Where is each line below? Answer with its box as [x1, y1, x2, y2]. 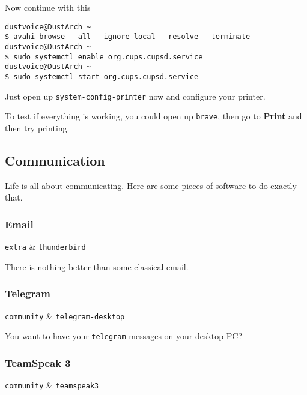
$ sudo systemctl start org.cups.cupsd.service [5, 72, 199, 81]
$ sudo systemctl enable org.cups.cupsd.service [5, 52, 203, 61]
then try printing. [5, 121, 70, 134]
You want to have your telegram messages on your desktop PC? [5, 330, 242, 342]
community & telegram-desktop [5, 309, 125, 322]
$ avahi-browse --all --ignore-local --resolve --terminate [5, 32, 251, 41]
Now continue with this [5, 1, 91, 13]
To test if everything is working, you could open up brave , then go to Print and [5, 110, 302, 122]
